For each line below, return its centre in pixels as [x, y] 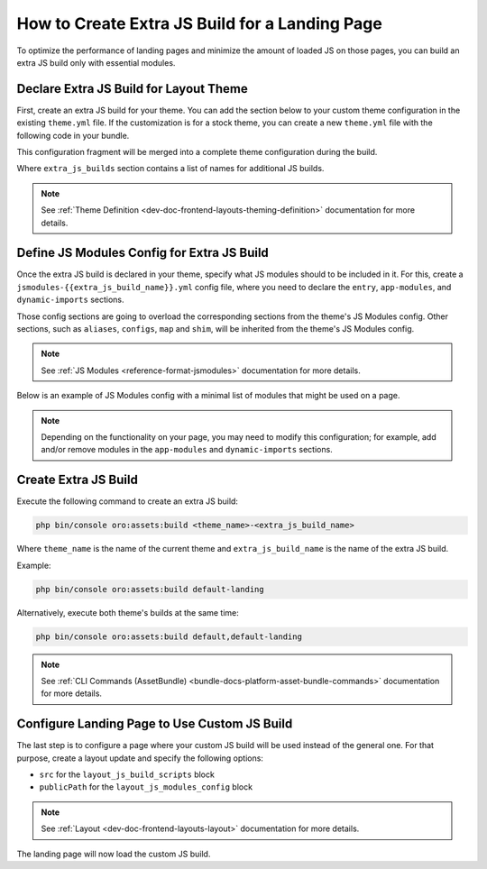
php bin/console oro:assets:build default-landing [150, 589]
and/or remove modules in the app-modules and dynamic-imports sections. [187, 450]
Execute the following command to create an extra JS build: [128, 501]
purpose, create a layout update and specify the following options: [140, 758]
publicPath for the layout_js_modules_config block [146, 787]
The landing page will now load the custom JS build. [114, 854]
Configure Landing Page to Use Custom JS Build [155, 724]
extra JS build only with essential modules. [96, 62]
